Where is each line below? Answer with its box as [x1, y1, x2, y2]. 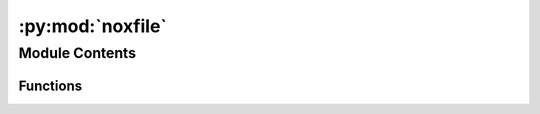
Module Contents [18, 44, 137, 62]
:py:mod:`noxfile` [18, 15, 167, 37]
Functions [18, 77, 83, 94]
